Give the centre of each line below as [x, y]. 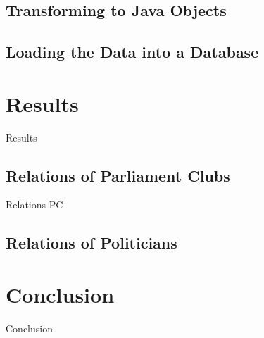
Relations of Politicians [92, 243]
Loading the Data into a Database [132, 52]
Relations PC [34, 205]
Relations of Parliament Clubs [118, 175]
